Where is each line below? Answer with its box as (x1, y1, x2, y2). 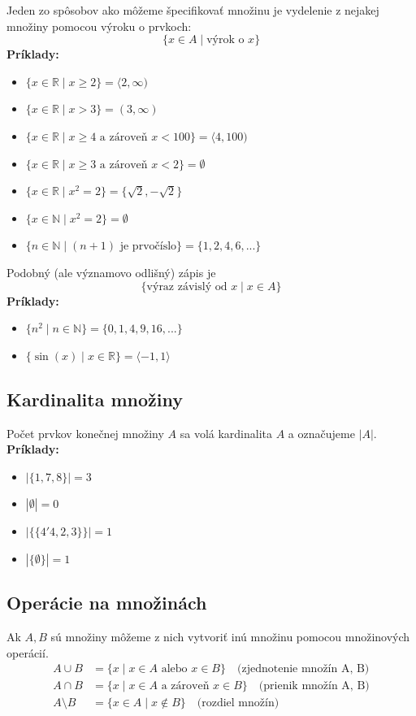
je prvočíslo (119, 241, 177, 253)
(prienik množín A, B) (258, 680, 370, 692)
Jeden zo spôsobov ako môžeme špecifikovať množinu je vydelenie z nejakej (6, 2, 379, 18)
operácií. (6, 644, 49, 661)
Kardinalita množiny (6, 386, 183, 411)
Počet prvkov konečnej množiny (6, 424, 164, 441)
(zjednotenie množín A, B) (237, 663, 370, 675)
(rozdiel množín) (197, 697, 279, 709)
